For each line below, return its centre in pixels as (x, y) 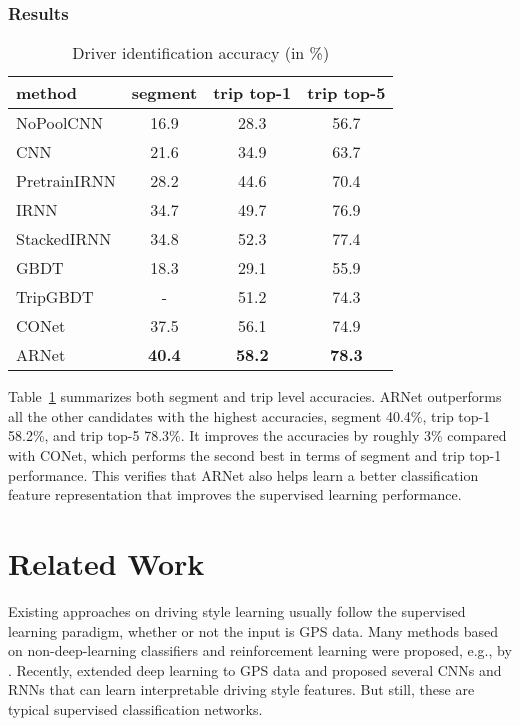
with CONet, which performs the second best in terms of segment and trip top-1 (255, 455)
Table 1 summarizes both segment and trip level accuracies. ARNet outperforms (255, 396)
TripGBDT (55, 297)
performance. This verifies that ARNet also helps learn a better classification (243, 474)
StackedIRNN (64, 239)
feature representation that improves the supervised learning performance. (235, 494)
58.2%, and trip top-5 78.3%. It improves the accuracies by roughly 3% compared (257, 435)
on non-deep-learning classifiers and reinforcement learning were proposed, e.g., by (260, 650)
